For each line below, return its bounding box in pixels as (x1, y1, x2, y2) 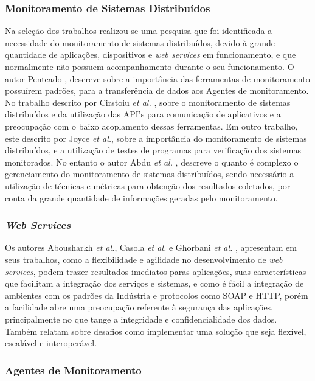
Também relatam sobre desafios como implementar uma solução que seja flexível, (5, 324, 306, 337)
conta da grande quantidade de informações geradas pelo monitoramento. (5, 191, 278, 204)
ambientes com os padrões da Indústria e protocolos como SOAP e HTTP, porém (5, 288, 308, 301)
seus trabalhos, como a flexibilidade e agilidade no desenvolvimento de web (5, 253, 283, 265)
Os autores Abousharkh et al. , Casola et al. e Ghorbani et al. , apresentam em (5, 241, 297, 254)
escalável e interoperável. (5, 337, 97, 349)
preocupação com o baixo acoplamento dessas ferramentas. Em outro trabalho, (5, 119, 298, 132)
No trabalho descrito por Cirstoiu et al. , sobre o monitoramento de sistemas (5, 96, 291, 108)
